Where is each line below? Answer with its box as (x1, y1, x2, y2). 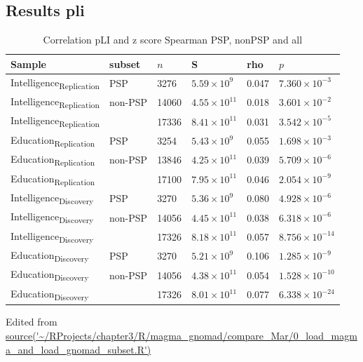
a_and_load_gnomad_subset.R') (6, 342, 151, 356)
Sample (11, 56, 46, 71)
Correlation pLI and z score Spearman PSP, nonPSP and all (43, 32, 303, 47)
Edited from (6, 314, 57, 329)
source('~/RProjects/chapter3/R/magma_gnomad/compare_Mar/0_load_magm (6, 328, 357, 342)
